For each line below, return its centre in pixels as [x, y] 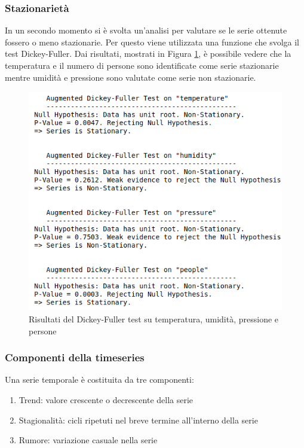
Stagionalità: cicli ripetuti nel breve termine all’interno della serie [138, 420]
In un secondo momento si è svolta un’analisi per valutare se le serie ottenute [146, 30]
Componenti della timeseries [75, 357]
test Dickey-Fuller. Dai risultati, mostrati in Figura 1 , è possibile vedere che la [148, 54]
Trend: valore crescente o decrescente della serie [106, 399]
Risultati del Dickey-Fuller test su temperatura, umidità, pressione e [154, 319]
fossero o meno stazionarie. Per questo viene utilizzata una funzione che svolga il [152, 42]
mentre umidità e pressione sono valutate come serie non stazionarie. [130, 77]
